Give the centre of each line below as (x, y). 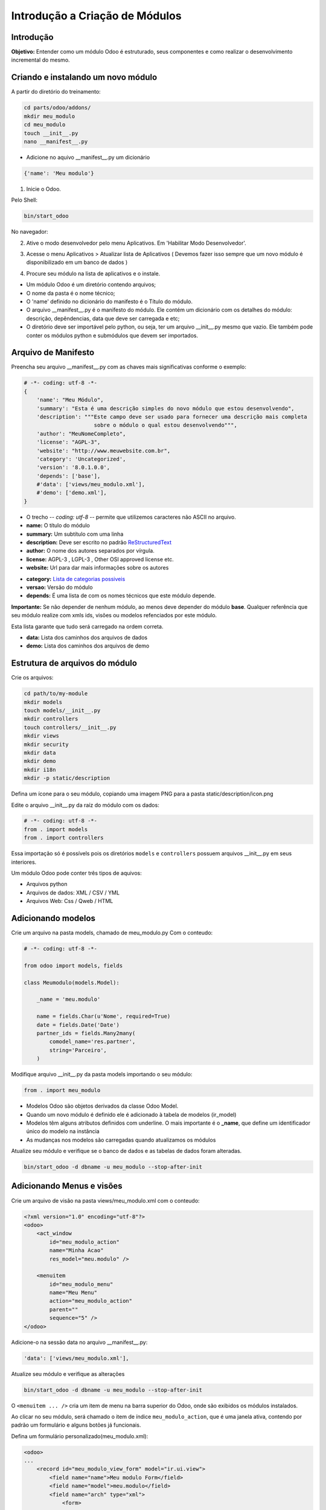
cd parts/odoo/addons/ (57, 108)
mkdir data (40, 753)
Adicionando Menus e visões (67, 1186)
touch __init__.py (51, 133)
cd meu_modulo (45, 125)
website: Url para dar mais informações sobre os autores (97, 568)
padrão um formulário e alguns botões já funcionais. (76, 1425)
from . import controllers (64, 838)
